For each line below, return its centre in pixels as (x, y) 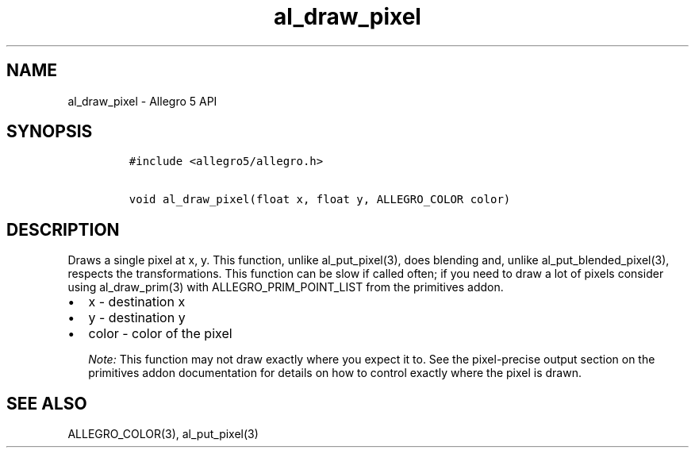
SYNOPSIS (50, 132)
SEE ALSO (47, 403)
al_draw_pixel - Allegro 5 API (142, 101)
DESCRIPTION (63, 229)
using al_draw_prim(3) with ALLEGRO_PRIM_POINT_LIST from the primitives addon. (286, 287)
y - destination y (137, 318)
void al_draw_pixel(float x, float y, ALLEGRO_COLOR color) (320, 200)
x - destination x (137, 302)
